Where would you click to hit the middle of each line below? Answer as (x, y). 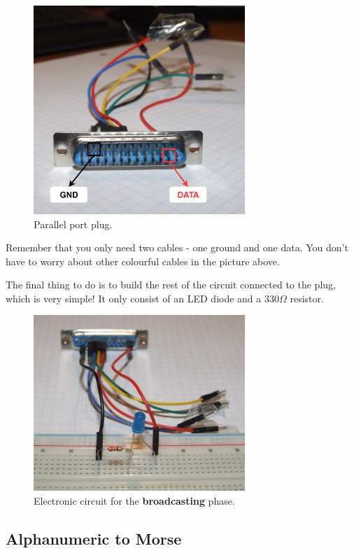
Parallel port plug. (73, 224)
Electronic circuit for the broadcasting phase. (134, 500)
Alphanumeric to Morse (94, 538)
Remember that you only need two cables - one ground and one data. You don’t (177, 247)
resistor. (307, 298)
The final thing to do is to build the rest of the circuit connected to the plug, (171, 285)
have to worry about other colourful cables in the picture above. (143, 261)
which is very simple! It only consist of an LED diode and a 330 (142, 298)
